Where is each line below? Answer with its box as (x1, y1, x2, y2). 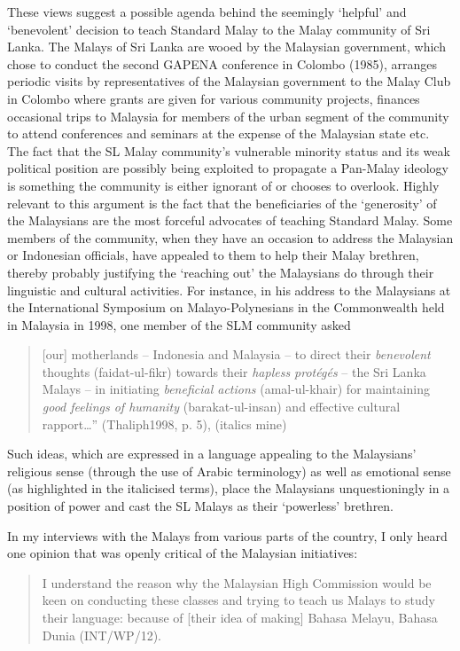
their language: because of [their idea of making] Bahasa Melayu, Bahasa (42, 608, 438, 626)
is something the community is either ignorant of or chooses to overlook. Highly (7, 176, 440, 194)
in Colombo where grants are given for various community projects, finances (7, 89, 420, 107)
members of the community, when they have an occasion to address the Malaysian (7, 228, 454, 247)
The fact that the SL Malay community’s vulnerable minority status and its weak (7, 141, 450, 160)
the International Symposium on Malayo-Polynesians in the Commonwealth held (7, 298, 445, 317)
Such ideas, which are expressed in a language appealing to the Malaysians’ (7, 444, 417, 463)
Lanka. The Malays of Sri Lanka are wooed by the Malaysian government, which (7, 37, 446, 56)
